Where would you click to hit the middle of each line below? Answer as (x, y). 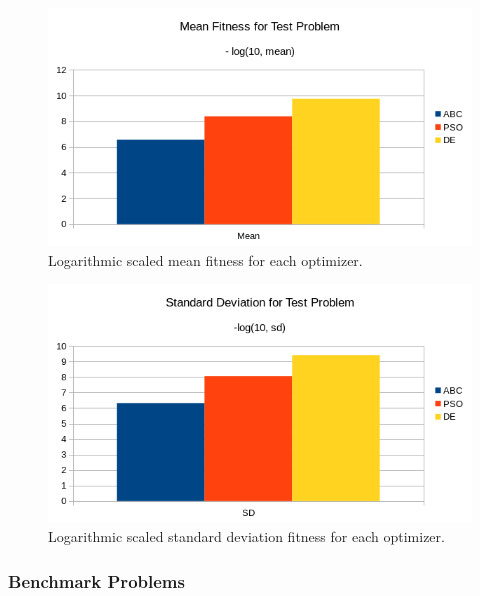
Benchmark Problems (96, 580)
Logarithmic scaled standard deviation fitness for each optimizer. (246, 536)
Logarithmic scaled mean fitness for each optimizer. (205, 259)
